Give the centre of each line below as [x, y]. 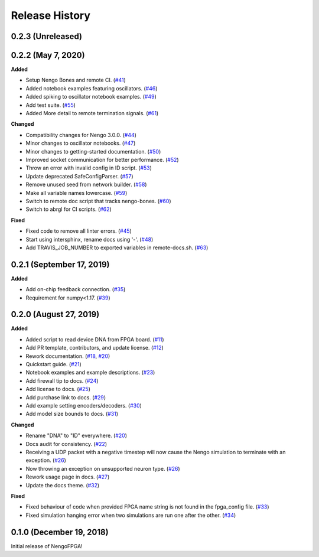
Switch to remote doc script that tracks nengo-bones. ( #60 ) [98, 201]
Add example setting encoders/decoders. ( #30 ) [84, 405]
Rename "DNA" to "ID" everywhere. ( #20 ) [76, 436]
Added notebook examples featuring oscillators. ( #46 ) [92, 88]
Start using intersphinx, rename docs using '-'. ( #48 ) [89, 239]
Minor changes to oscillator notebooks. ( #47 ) [81, 143]
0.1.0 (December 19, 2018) [60, 532]
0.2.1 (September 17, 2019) [60, 264]
